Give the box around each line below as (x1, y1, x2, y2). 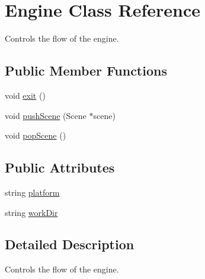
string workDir (5, 206, 58, 218)
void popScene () (5, 129, 66, 142)
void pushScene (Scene (5, 109, 87, 121)
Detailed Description (5, 235, 134, 253)
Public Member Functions (5, 61, 167, 80)
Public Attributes (5, 158, 115, 177)
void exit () (5, 89, 46, 101)
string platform (5, 186, 60, 198)
